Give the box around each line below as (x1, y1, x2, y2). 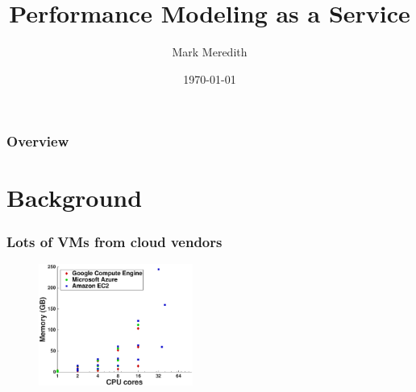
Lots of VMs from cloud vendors (6, 231, 223, 251)
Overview (6, 131, 69, 151)
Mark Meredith (172, 43, 248, 60)
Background (6, 181, 143, 214)
